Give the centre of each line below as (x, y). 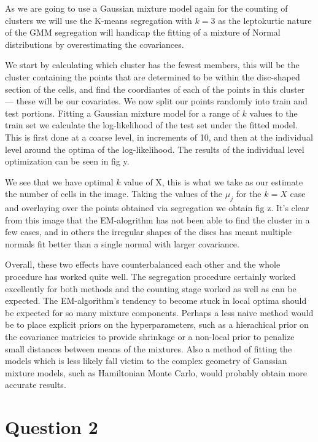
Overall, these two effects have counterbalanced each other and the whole (143, 264)
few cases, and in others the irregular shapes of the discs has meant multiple (149, 232)
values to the (273, 113)
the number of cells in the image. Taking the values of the (114, 194)
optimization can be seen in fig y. (67, 161)
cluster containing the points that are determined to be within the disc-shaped (153, 76)
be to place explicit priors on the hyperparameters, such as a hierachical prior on (157, 324)
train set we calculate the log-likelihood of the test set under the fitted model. (151, 125)
